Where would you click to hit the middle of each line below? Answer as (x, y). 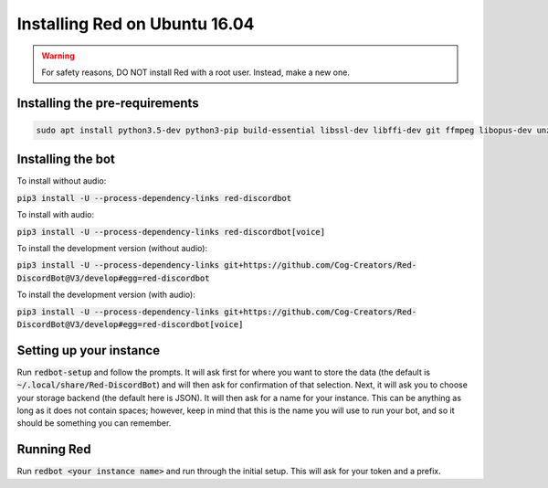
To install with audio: (56, 215)
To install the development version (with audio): (106, 295)
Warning (58, 56)
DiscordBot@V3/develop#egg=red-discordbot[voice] (130, 324)
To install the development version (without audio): (112, 248)
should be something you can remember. (94, 423)
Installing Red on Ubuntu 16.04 (136, 24)
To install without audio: (62, 181)
